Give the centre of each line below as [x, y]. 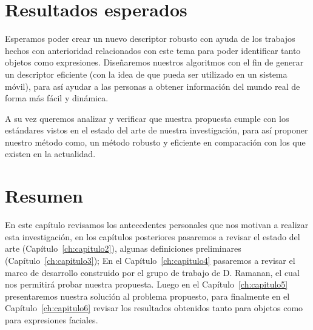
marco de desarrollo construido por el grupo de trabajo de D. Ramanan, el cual [152, 272]
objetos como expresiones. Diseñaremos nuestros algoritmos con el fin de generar [154, 62]
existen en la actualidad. [50, 154]
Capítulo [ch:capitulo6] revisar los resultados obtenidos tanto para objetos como [154, 308]
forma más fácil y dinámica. [57, 98]
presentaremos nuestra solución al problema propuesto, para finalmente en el [147, 296]
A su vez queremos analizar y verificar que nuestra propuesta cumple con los [147, 118]
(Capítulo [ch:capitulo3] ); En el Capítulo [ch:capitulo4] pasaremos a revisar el [150, 260]
